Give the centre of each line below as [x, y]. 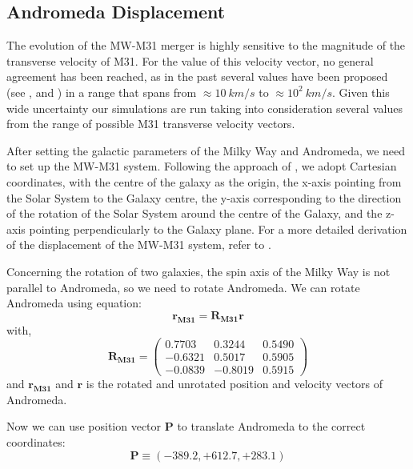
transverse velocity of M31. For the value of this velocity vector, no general [190, 60]
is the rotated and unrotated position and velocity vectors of [235, 384]
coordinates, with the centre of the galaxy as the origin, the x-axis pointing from [204, 181]
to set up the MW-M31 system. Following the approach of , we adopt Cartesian [202, 166]
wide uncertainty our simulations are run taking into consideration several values [204, 108]
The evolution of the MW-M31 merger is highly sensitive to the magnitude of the [206, 45]
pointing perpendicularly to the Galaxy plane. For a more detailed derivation [218, 228]
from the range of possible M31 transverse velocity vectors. [151, 124]
